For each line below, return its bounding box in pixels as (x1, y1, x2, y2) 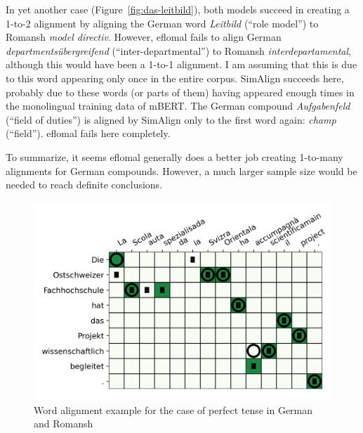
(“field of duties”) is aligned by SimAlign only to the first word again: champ (6, 112, 336, 127)
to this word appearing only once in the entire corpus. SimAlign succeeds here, (6, 70, 344, 85)
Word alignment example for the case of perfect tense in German (34, 402, 313, 417)
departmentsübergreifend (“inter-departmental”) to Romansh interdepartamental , (6, 43, 351, 58)
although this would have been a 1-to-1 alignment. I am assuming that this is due (6, 57, 357, 72)
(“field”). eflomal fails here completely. (6, 126, 171, 141)
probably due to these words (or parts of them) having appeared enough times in (6, 84, 355, 99)
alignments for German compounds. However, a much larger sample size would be (6, 163, 357, 178)
